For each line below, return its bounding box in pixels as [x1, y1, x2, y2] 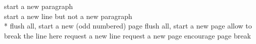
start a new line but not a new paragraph [4, 10, 132, 21]
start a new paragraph [4, 1, 73, 11]
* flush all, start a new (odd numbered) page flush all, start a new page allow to [4, 20, 252, 31]
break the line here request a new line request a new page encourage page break [4, 30, 251, 40]
